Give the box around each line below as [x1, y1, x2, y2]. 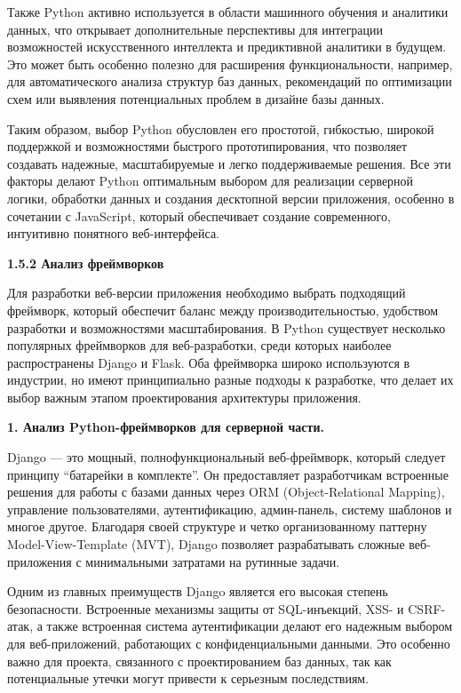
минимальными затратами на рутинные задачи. [85, 552, 340, 570]
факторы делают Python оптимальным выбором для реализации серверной [7, 171, 414, 190]
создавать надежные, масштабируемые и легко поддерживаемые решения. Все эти [7, 154, 451, 172]
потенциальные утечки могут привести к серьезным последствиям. [7, 669, 370, 688]
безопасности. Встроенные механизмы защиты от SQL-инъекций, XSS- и [7, 599, 404, 617]
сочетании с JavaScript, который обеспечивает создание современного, [7, 206, 391, 225]
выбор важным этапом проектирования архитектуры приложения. [7, 387, 362, 406]
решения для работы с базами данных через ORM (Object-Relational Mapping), [7, 482, 445, 501]
